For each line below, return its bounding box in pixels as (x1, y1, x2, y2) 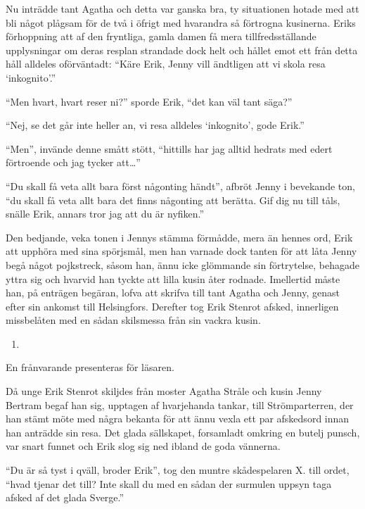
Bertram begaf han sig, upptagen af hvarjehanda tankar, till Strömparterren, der (6, 397, 354, 412)
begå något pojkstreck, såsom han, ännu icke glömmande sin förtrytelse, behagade (6, 257, 359, 272)
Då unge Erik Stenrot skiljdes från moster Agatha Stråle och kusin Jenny (6, 384, 322, 398)
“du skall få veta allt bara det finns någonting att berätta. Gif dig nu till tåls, (6, 192, 340, 207)
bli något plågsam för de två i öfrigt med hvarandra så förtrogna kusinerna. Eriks (6, 15, 356, 30)
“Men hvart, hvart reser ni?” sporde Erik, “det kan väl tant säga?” (6, 94, 293, 108)
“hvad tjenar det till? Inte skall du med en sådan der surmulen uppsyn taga (6, 476, 332, 491)
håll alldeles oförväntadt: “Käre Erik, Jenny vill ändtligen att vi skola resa (6, 56, 326, 71)
